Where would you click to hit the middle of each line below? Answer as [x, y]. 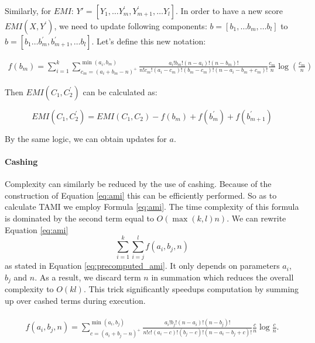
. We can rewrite [256, 218]
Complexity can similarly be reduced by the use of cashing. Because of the [138, 184]
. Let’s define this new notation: [149, 41]
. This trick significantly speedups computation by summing [191, 289]
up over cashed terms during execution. [75, 301]
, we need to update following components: [131, 26]
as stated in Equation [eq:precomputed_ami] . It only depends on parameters [142, 266]
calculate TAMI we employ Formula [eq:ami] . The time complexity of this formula [152, 207]
